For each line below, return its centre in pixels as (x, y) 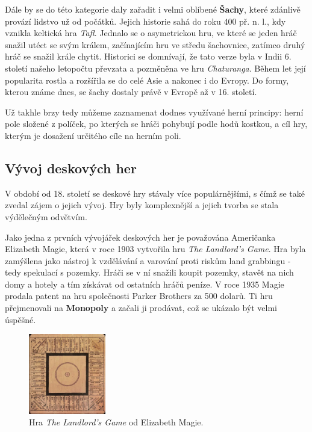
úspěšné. (20, 319)
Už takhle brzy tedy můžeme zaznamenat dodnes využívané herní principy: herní (154, 112)
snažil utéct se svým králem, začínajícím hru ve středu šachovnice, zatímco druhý (155, 44)
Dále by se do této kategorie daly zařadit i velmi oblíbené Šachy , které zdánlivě (153, 9)
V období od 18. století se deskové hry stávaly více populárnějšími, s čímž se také (155, 193)
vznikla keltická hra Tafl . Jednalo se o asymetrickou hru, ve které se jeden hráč (151, 33)
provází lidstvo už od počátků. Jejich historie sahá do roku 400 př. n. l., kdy (145, 21)
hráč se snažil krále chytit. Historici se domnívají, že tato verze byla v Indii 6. (148, 56)
